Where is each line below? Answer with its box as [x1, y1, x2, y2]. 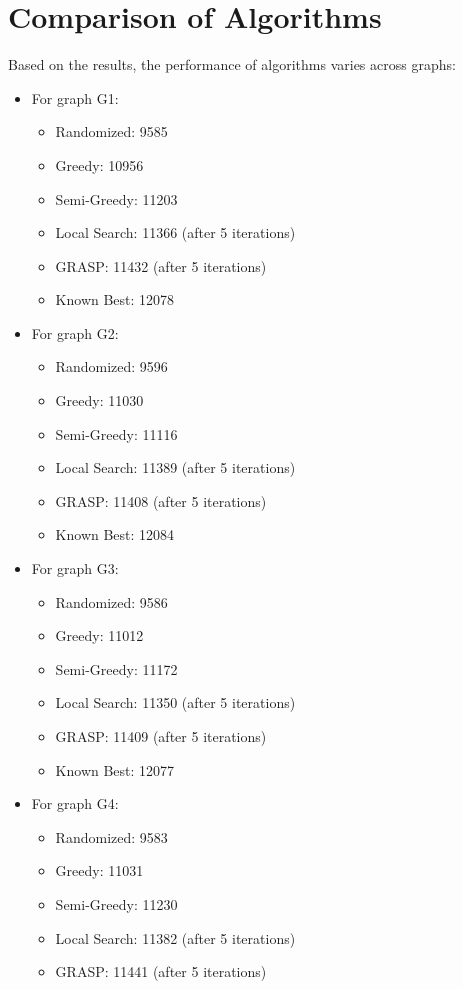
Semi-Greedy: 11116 [55, 423, 178, 444]
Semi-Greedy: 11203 [55, 188, 178, 209]
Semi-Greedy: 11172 [55, 658, 178, 679]
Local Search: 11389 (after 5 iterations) [55, 457, 296, 478]
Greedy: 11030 [55, 390, 144, 411]
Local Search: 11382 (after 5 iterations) [55, 927, 296, 948]
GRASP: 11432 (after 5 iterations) [55, 255, 267, 276]
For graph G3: [31, 558, 119, 579]
